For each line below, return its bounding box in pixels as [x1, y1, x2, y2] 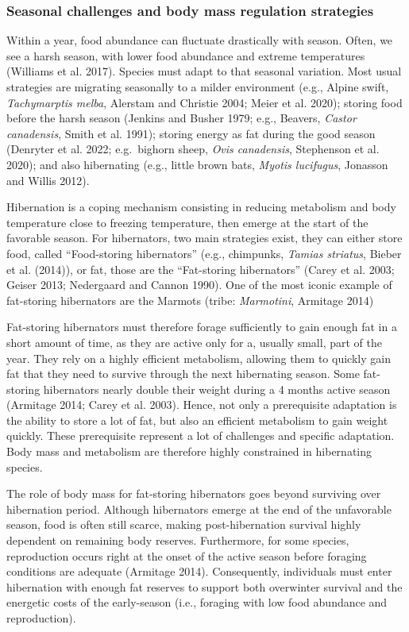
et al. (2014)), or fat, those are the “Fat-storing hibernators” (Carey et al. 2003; [6, 260, 395, 277]
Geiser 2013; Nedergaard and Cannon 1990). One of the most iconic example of [6, 276, 392, 293]
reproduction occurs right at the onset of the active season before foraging [6, 547, 367, 564]
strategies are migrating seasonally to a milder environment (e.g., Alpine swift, [6, 79, 389, 94]
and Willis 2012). [6, 171, 90, 188]
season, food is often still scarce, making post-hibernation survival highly [6, 516, 361, 533]
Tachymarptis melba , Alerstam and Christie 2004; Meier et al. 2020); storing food [6, 94, 403, 110]
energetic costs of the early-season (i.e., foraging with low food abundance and [6, 594, 388, 611]
